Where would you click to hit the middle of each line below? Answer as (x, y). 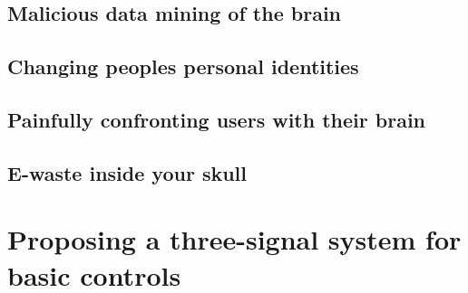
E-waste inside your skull (127, 172)
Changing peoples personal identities (183, 66)
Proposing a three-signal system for (234, 239)
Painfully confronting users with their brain (217, 119)
